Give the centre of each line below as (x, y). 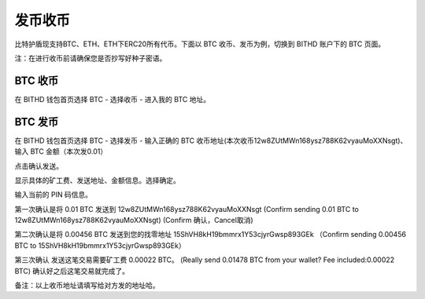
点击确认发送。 (39, 166)
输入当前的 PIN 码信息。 (54, 195)
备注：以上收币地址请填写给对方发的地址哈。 (87, 286)
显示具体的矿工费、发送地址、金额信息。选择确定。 (97, 180)
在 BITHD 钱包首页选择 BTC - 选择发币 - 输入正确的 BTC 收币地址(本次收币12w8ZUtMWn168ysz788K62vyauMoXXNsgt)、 (211, 140)
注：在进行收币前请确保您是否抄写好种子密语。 (91, 58)
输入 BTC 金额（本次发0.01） (61, 151)
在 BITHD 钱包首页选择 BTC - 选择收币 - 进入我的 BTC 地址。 (113, 99)
